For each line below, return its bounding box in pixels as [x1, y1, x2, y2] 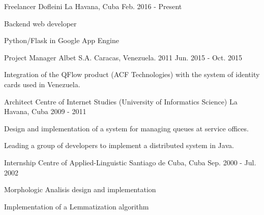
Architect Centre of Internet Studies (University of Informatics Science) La [4, 96, 238, 106]
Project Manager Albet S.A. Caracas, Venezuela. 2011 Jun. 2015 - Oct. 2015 [4, 52, 243, 62]
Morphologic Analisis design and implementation [4, 184, 156, 195]
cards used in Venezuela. [4, 79, 80, 89]
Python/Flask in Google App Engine [4, 35, 119, 46]
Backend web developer [4, 18, 77, 28]
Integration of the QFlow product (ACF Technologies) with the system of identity [4, 69, 260, 80]
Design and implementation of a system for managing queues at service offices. [4, 123, 249, 133]
